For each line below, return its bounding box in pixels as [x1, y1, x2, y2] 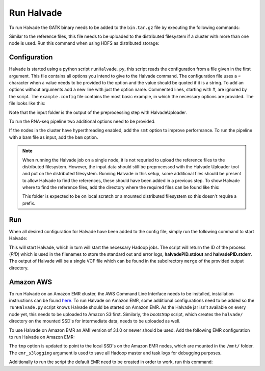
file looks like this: [9, 101, 46, 106]
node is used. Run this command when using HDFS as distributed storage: [9, 40, 159, 46]
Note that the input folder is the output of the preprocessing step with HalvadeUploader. [9, 109, 187, 115]
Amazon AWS [9, 278, 53, 286]
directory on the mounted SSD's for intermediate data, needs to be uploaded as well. [9, 318, 181, 324]
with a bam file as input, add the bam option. [9, 134, 98, 140]
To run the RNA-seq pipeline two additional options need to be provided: [9, 118, 156, 124]
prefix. [22, 200, 36, 206]
